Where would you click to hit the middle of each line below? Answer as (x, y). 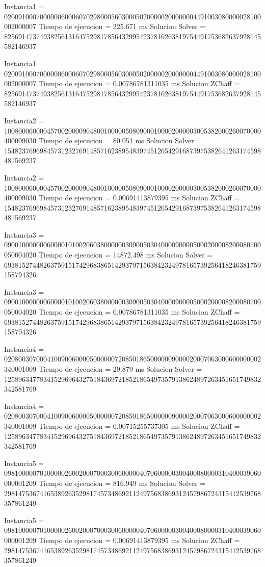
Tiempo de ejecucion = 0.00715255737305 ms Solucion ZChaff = (139, 426)
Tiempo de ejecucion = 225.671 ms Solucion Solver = (122, 26)
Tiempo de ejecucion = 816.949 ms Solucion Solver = (122, 483)
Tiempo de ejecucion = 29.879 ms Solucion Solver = (120, 369)
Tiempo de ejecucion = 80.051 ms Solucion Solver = (120, 140)
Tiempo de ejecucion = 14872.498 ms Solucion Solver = (126, 255)
